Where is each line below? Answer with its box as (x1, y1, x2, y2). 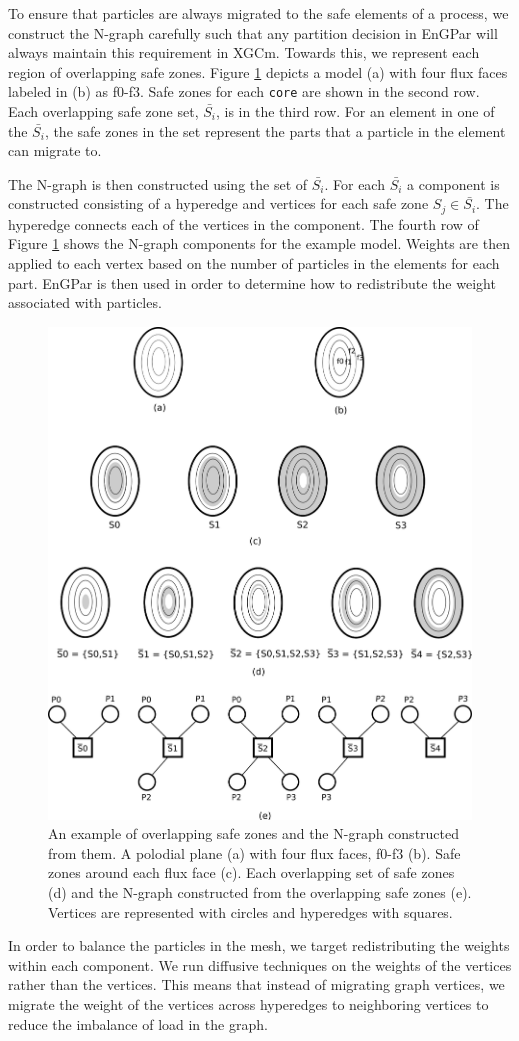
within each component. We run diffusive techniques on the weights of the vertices (8, 954, 512, 975)
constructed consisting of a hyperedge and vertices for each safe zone (8, 193, 429, 214)
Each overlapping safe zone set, (8, 101, 199, 122)
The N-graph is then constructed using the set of (8, 173, 308, 194)
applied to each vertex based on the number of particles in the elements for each (8, 253, 500, 274)
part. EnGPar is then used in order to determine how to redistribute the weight (8, 272, 496, 293)
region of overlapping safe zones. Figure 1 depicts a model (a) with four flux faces (8, 61, 508, 82)
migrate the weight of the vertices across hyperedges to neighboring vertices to (8, 993, 489, 1014)
